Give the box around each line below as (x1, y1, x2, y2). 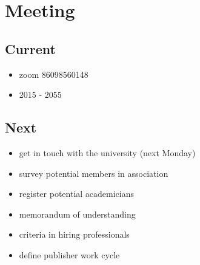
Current (5, 39, 56, 58)
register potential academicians (19, 187, 135, 200)
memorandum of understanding (19, 207, 136, 220)
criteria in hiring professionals (19, 228, 130, 241)
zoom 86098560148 (19, 67, 88, 80)
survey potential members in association (19, 167, 168, 179)
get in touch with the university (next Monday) (19, 146, 196, 159)
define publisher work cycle (19, 248, 120, 261)
